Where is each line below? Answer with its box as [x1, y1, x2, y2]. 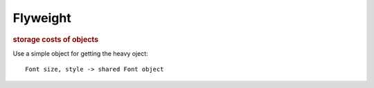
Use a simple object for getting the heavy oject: [12, 49, 148, 58]
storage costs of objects [12, 34, 99, 44]
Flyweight [12, 10, 72, 25]
